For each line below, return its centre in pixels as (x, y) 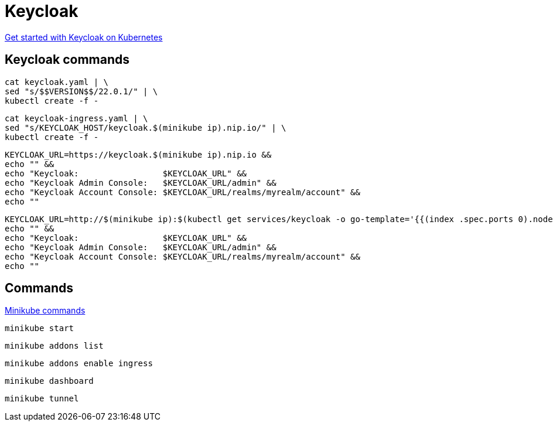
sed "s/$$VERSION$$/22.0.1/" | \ (81, 91)
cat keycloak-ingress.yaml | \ (76, 118)
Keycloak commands (67, 60)
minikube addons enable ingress (79, 364)
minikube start (40, 328)
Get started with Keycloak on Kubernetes (84, 37)
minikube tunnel (42, 399)
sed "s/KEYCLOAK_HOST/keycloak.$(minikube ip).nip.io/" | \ (146, 127)
